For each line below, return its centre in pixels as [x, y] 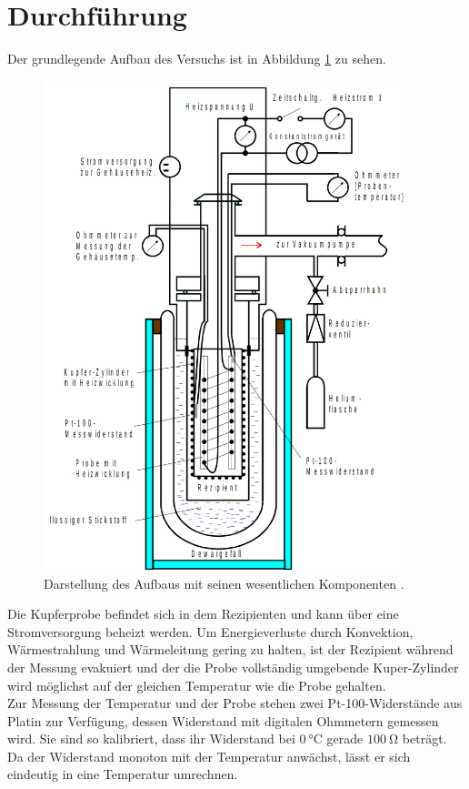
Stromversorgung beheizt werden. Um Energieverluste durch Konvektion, [210, 631]
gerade [345, 738]
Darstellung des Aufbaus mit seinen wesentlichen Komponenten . [224, 583]
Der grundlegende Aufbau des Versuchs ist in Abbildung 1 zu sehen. [197, 59]
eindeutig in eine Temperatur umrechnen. [123, 774]
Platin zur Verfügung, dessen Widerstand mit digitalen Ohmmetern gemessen [223, 720]
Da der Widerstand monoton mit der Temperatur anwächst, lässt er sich [209, 756]
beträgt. [424, 738]
